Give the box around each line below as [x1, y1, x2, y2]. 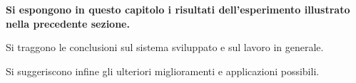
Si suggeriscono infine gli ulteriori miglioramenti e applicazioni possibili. [6, 63, 320, 78]
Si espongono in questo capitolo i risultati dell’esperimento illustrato [6, 2, 350, 16]
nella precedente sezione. [6, 16, 130, 31]
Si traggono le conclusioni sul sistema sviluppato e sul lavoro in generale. [6, 40, 324, 55]
